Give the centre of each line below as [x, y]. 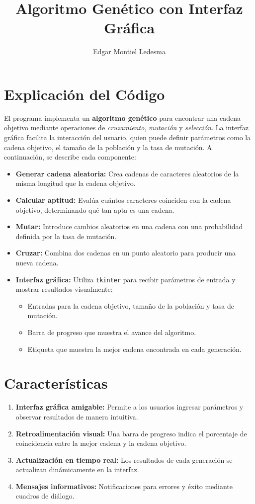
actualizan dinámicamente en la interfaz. [77, 469]
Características [56, 383]
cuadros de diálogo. [45, 496]
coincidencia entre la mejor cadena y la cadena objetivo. [101, 443]
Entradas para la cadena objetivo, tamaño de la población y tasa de [131, 305]
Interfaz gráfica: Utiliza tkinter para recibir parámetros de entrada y [126, 279]
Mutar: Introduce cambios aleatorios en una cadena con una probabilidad [129, 226]
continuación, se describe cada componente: [70, 157]
